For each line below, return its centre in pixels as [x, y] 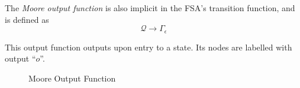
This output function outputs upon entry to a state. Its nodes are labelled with [149, 47]
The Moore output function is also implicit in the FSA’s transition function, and [150, 8]
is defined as [27, 19]
